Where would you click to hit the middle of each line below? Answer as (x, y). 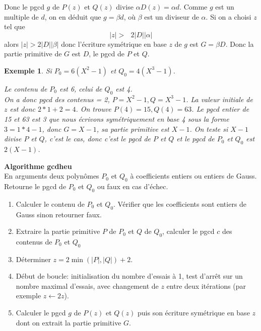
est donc (22, 109)
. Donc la (240, 44)
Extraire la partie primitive (58, 231)
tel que (15, 26)
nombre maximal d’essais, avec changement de (87, 285)
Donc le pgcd (24, 7)
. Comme (193, 7)
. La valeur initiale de (219, 99)
